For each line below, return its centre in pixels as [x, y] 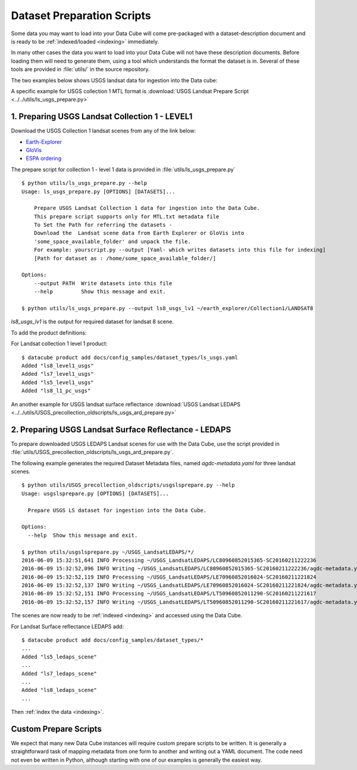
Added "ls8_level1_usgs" [58, 366]
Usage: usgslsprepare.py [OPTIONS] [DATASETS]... [95, 493]
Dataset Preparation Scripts [81, 16]
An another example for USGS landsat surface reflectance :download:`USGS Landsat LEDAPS [126, 404]
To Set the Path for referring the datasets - [103, 225]
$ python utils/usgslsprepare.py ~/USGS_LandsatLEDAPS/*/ [108, 552]
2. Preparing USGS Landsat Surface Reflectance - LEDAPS [121, 429]
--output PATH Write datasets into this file [103, 283]
